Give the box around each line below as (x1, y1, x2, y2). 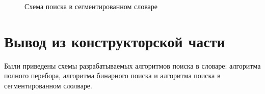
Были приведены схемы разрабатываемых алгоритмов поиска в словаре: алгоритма (4, 60, 261, 71)
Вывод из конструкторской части (4, 30, 225, 51)
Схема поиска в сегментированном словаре (24, 1, 158, 11)
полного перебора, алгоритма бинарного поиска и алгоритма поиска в (4, 70, 221, 81)
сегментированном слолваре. (4, 80, 92, 90)
